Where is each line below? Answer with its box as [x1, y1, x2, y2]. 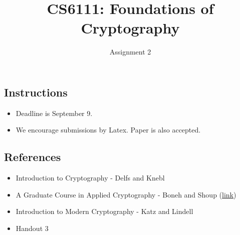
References [4, 149, 61, 164]
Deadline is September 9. [16, 107, 93, 118]
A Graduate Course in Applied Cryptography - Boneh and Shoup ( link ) [16, 189, 236, 199]
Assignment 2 [109, 46, 151, 57]
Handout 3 [16, 222, 49, 233]
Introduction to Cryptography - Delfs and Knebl [16, 172, 165, 183]
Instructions [4, 84, 68, 99]
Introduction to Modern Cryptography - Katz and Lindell [16, 206, 193, 216]
